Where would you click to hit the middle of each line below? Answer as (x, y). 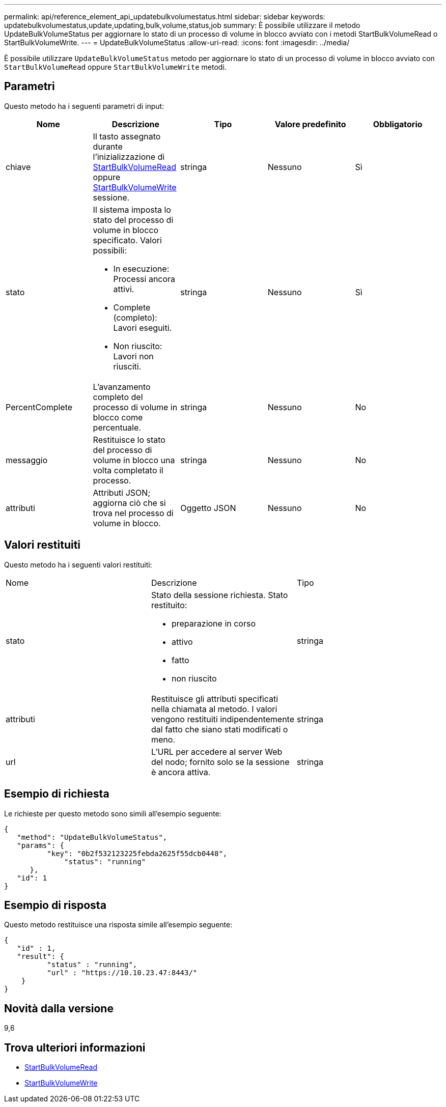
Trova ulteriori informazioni (75, 1047)
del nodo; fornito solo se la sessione (220, 762)
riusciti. (127, 366)
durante (108, 146)
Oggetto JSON (208, 508)
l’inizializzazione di (129, 157)
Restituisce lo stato (129, 439)
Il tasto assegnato (127, 136)
